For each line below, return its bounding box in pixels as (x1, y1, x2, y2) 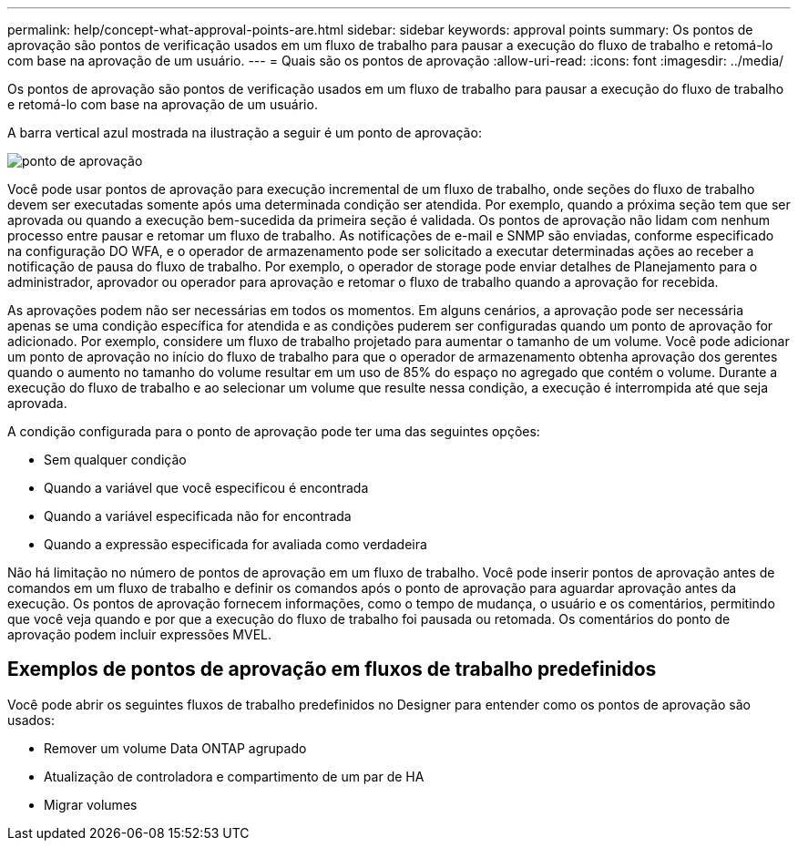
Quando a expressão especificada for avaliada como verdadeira (44, 536, 427, 552)
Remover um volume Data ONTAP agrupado (44, 740, 307, 756)
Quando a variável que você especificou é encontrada (44, 480, 369, 496)
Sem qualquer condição (44, 452, 187, 467)
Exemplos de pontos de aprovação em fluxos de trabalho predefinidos (7, 658, 657, 681)
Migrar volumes (44, 796, 138, 812)
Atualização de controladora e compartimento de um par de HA (44, 768, 425, 784)
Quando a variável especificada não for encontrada (44, 508, 352, 524)
